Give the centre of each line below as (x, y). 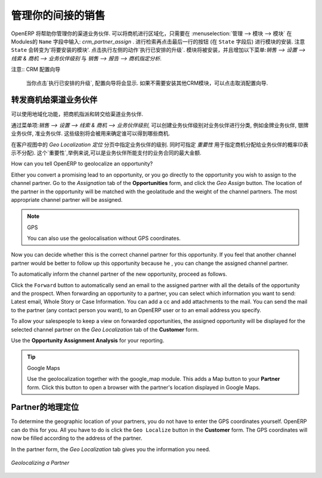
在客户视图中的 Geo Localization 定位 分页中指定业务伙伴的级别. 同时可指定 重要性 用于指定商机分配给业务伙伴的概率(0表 (160, 144)
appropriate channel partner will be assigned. (67, 199)
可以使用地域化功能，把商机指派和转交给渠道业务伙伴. (77, 114)
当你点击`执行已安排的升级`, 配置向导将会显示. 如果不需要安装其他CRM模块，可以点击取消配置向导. (147, 83)
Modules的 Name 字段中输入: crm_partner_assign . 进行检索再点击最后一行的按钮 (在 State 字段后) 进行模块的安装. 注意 (158, 41)
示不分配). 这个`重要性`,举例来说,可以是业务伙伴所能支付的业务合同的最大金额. (106, 153)
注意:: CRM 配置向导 (36, 69)
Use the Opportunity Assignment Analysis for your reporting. (88, 340)
